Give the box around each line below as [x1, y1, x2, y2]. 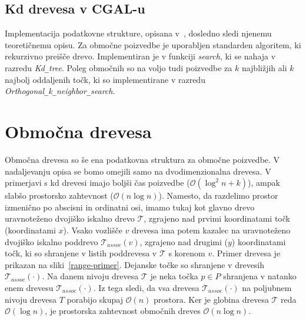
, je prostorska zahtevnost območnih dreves [45, 305, 201, 317]
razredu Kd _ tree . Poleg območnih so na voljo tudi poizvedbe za [5, 61, 232, 73]
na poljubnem [242, 281, 292, 293]
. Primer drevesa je [212, 247, 281, 259]
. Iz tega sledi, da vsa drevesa [93, 281, 199, 293]
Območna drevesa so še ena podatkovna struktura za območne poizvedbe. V [5, 153, 280, 166]
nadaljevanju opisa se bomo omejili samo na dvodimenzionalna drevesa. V [5, 165, 271, 177]
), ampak [248, 176, 280, 189]
